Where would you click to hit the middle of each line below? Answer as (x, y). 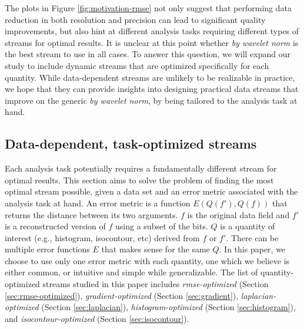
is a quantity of (248, 226)
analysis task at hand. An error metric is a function (98, 203)
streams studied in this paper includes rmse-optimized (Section (156, 284)
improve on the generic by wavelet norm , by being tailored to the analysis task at (151, 100)
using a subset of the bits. (162, 226)
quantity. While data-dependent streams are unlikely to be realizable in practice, (150, 77)
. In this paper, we (252, 249)
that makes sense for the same (156, 249)
